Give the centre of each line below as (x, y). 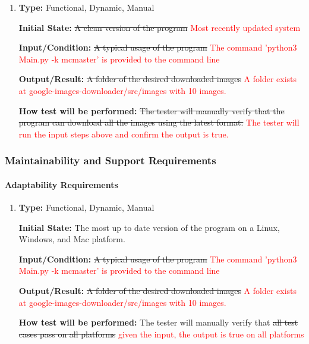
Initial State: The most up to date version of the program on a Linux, (149, 227)
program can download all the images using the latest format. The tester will (159, 122)
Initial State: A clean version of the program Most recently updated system (160, 27)
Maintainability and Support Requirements (111, 160)
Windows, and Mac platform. (72, 239)
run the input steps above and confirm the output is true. (124, 134)
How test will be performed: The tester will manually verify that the (152, 110)
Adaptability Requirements (62, 184)
